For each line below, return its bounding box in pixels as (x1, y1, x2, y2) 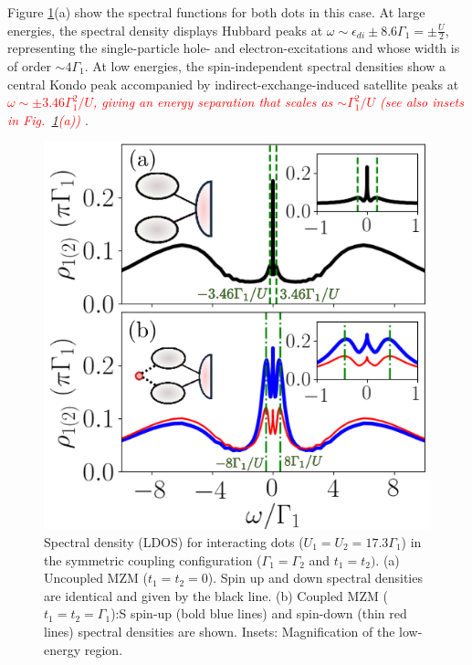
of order (7, 57, 51, 76)
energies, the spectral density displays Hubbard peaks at (7, 20, 323, 39)
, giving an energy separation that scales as (92, 92, 333, 111)
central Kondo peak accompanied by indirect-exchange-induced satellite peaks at (7, 74, 459, 93)
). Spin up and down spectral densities (207, 568, 423, 587)
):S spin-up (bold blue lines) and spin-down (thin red (110, 604, 407, 623)
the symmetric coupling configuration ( (44, 550, 262, 569)
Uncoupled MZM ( (44, 568, 148, 587)
